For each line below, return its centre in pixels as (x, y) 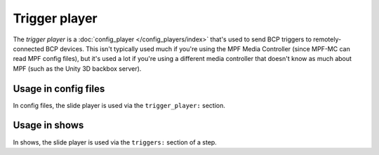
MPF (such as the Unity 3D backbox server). (77, 68)
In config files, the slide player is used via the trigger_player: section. (119, 105)
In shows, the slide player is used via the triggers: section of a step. (115, 142)
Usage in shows (48, 125)
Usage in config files (59, 89)
